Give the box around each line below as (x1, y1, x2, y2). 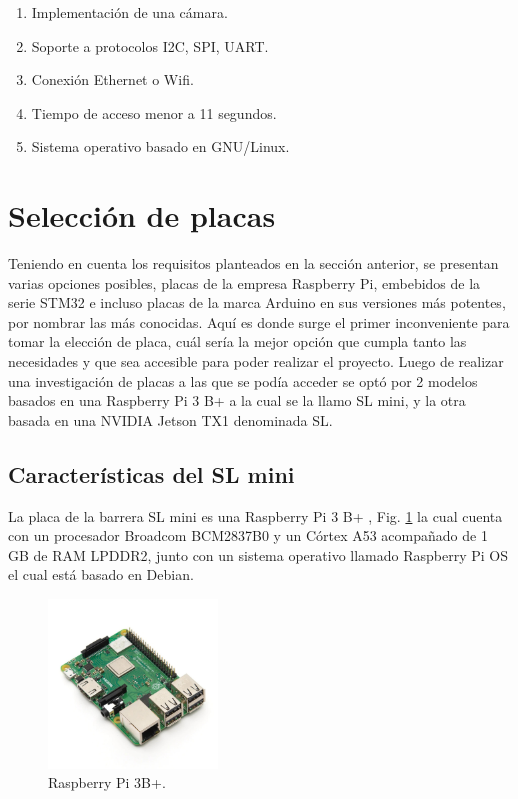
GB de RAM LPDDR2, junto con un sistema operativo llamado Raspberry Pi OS (8, 544, 508, 565)
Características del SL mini (8, 458, 295, 489)
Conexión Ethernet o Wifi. (31, 69, 194, 90)
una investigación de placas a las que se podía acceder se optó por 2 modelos (8, 370, 478, 391)
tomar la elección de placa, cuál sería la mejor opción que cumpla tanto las (8, 331, 467, 352)
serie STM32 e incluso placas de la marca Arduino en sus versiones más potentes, (8, 292, 506, 313)
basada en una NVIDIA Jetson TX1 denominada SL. (8, 409, 333, 430)
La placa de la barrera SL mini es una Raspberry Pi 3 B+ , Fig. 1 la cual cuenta (8, 505, 503, 526)
